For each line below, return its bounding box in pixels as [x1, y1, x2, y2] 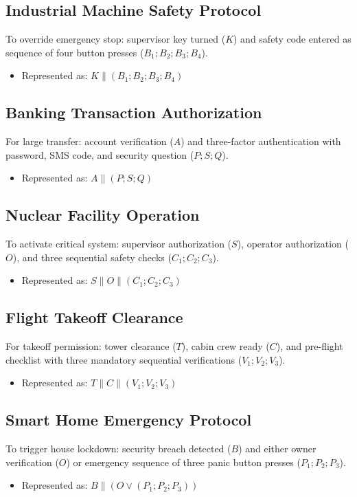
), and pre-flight [276, 339, 343, 353]
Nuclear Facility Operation [5, 204, 200, 225]
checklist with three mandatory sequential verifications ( [5, 352, 242, 366]
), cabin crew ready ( [181, 339, 270, 353]
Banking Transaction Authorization [5, 102, 262, 123]
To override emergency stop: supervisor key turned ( [5, 32, 226, 46]
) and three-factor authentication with [181, 134, 341, 148]
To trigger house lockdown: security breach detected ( [5, 441, 231, 456]
